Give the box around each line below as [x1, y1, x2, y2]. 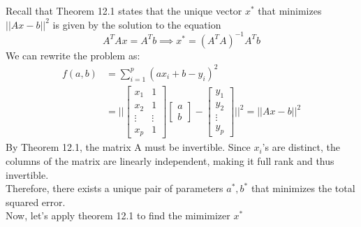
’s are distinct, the [262, 140, 341, 154]
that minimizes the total [251, 181, 355, 196]
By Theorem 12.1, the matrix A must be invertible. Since [6, 140, 251, 154]
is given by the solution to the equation [52, 17, 221, 31]
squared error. [6, 194, 66, 209]
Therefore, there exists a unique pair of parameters [6, 181, 223, 196]
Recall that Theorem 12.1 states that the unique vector [6, 3, 242, 17]
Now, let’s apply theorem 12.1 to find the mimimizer [6, 208, 230, 223]
